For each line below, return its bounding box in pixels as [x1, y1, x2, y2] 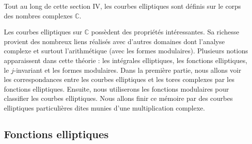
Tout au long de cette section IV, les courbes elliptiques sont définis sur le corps [4, 1, 241, 11]
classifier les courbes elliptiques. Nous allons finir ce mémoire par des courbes [4, 93, 233, 103]
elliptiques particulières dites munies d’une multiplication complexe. [4, 102, 205, 112]
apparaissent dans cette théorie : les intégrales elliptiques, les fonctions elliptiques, [4, 55, 248, 65]
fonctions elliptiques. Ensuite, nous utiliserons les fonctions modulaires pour [4, 83, 229, 94]
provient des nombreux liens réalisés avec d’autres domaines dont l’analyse [4, 36, 225, 46]
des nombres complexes [4, 10, 73, 20]
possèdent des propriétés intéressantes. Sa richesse [91, 27, 239, 37]
